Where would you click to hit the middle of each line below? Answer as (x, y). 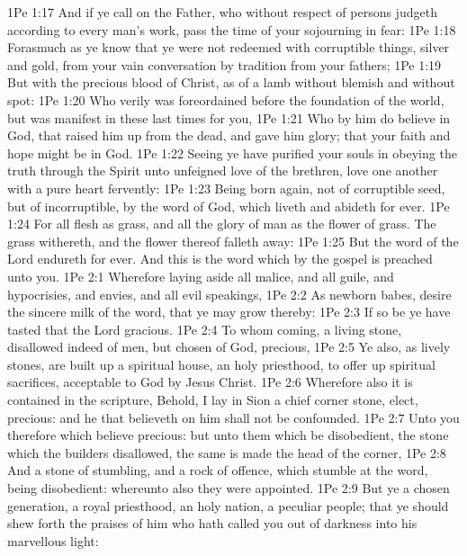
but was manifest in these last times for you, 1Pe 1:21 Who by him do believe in (229, 117)
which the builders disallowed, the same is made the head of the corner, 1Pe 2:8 (227, 452)
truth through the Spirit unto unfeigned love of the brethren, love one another (223, 170)
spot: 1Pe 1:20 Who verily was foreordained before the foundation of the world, (226, 99)
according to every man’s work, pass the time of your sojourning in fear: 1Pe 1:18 (232, 29)
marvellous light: (53, 540)
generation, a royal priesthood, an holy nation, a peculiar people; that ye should (228, 505)
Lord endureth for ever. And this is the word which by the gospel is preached (220, 259)
